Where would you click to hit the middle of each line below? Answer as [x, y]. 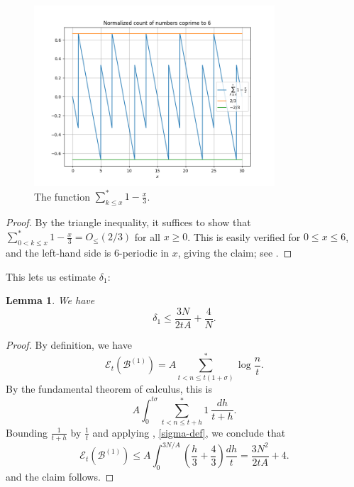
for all [148, 236]
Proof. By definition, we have [69, 345]
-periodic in [144, 253]
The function [62, 196]
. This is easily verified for [244, 236]
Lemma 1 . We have [50, 300]
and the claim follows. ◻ [60, 477]
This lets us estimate [51, 276]
